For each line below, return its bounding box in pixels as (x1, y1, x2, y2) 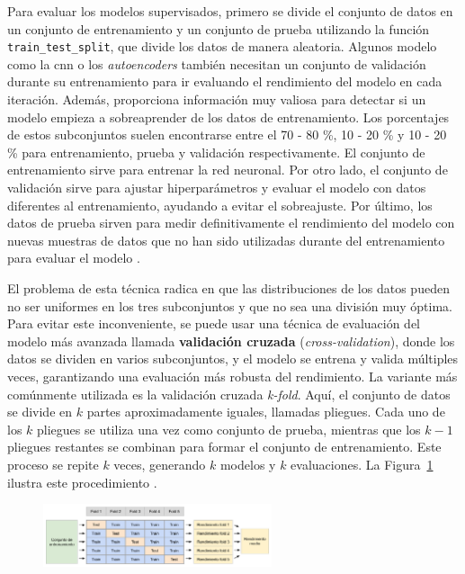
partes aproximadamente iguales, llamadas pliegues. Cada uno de (86, 402, 445, 421)
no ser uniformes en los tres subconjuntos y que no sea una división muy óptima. (7, 296, 453, 315)
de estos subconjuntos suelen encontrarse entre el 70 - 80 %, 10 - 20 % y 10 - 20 (7, 125, 447, 144)
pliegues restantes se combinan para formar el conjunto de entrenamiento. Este (7, 437, 442, 456)
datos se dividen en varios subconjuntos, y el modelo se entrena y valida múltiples (7, 349, 459, 368)
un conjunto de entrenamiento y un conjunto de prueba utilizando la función (7, 19, 430, 38)
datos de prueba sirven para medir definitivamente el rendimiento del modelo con (7, 213, 455, 232)
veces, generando (113, 454, 206, 473)
